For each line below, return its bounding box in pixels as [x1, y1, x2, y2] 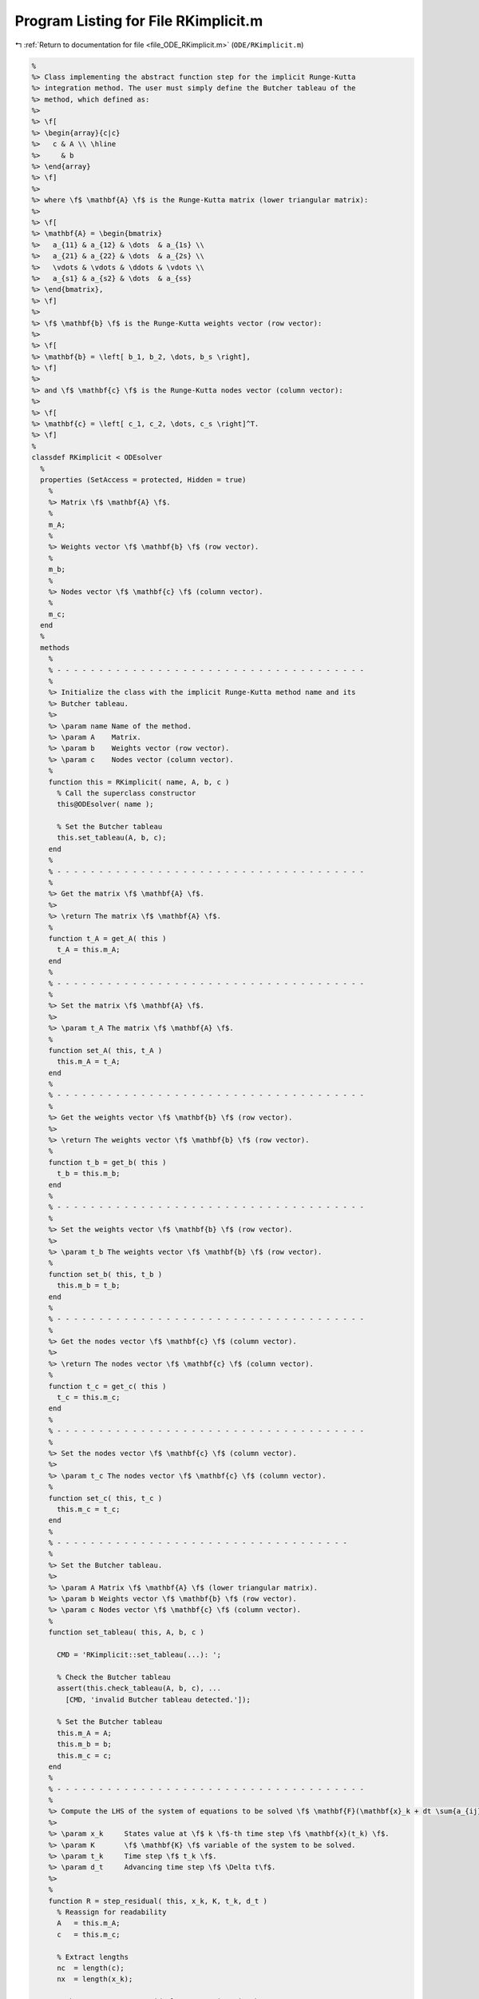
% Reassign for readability [57, 1907, 167, 1917]
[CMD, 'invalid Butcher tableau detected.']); [65, 1695, 251, 1704]
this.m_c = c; [57, 1751, 112, 1760]
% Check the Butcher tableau [57, 1672, 171, 1682]
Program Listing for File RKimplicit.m [14, 12, 263, 30]
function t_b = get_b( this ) [48, 1158, 167, 1167]
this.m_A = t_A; [57, 1057, 121, 1067]
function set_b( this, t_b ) [48, 1270, 163, 1279]
